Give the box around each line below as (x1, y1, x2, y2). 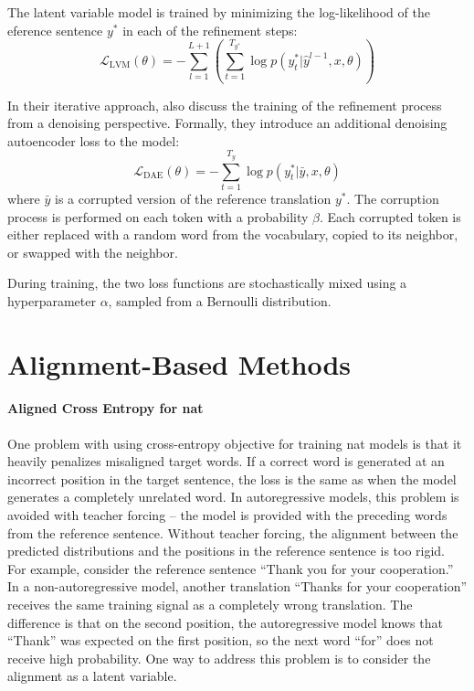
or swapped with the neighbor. (7, 242, 178, 261)
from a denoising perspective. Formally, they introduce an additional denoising (7, 113, 448, 133)
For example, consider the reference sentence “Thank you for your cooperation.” (7, 558, 454, 578)
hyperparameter (7, 291, 96, 310)
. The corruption (346, 188, 439, 207)
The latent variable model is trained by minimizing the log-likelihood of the (7, 3, 430, 21)
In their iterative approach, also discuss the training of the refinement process (7, 95, 442, 114)
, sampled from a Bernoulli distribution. (108, 291, 332, 310)
